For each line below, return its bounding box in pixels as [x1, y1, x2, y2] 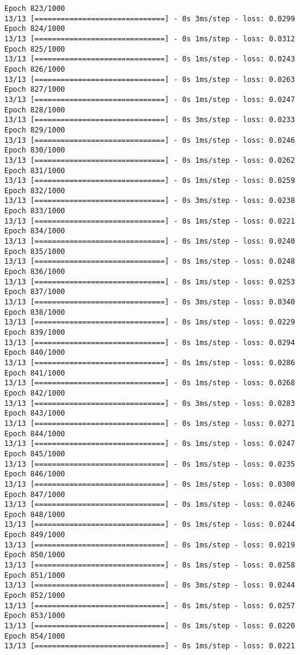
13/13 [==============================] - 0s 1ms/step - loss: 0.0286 [4, 358, 295, 367]
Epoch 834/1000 [4, 227, 65, 236]
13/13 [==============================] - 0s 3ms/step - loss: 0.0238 [4, 196, 295, 205]
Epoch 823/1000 [4, 4, 65, 13]
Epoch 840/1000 [4, 348, 65, 357]
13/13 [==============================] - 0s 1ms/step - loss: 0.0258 [4, 561, 295, 570]
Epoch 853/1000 [4, 611, 65, 620]
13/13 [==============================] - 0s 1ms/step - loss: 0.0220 [4, 622, 295, 631]
